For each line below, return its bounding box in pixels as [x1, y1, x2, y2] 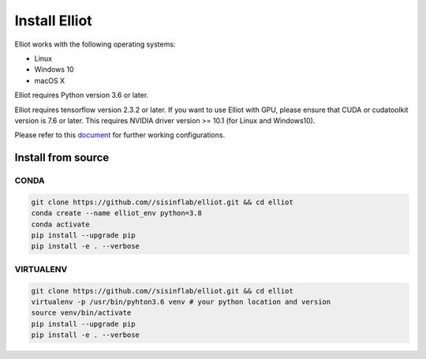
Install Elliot [14, 12, 92, 29]
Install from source [14, 151, 110, 165]
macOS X [34, 76, 65, 85]
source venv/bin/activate [31, 309, 132, 317]
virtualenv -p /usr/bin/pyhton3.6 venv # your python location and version [31, 297, 331, 306]
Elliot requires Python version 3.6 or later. [14, 91, 149, 100]
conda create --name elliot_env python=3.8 [31, 209, 203, 218]
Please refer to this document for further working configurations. [14, 130, 225, 140]
